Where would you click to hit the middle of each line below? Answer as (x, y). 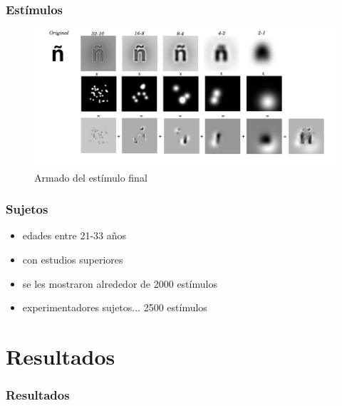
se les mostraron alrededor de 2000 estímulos (120, 283)
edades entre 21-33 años (74, 235)
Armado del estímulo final (91, 177)
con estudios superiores (73, 259)
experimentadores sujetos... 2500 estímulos (115, 307)
